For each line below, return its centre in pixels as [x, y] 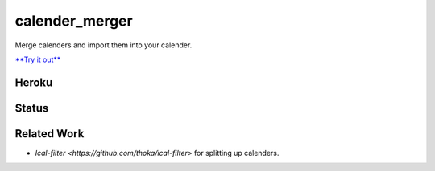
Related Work [50, 134]
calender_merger [74, 21]
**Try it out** [38, 59]
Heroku [34, 82]
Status [32, 108]
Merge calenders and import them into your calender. [104, 45]
